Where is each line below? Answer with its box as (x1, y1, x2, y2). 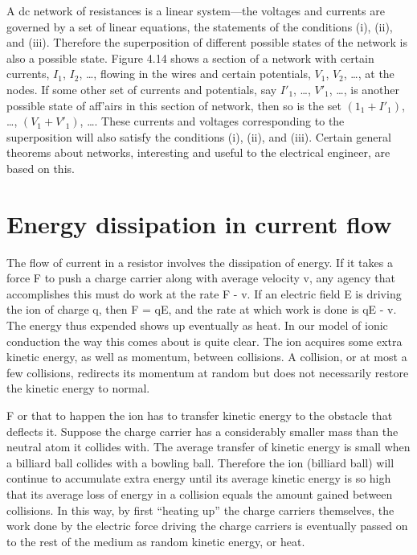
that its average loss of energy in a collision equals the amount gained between (6, 485, 393, 502)
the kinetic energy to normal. (6, 380, 150, 397)
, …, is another (329, 80, 400, 97)
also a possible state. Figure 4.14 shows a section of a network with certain (6, 49, 374, 66)
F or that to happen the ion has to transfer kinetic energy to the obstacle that (6, 407, 393, 423)
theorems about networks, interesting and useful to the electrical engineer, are (6, 144, 390, 161)
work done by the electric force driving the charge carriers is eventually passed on (6, 517, 408, 534)
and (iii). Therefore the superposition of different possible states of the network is (6, 34, 407, 51)
